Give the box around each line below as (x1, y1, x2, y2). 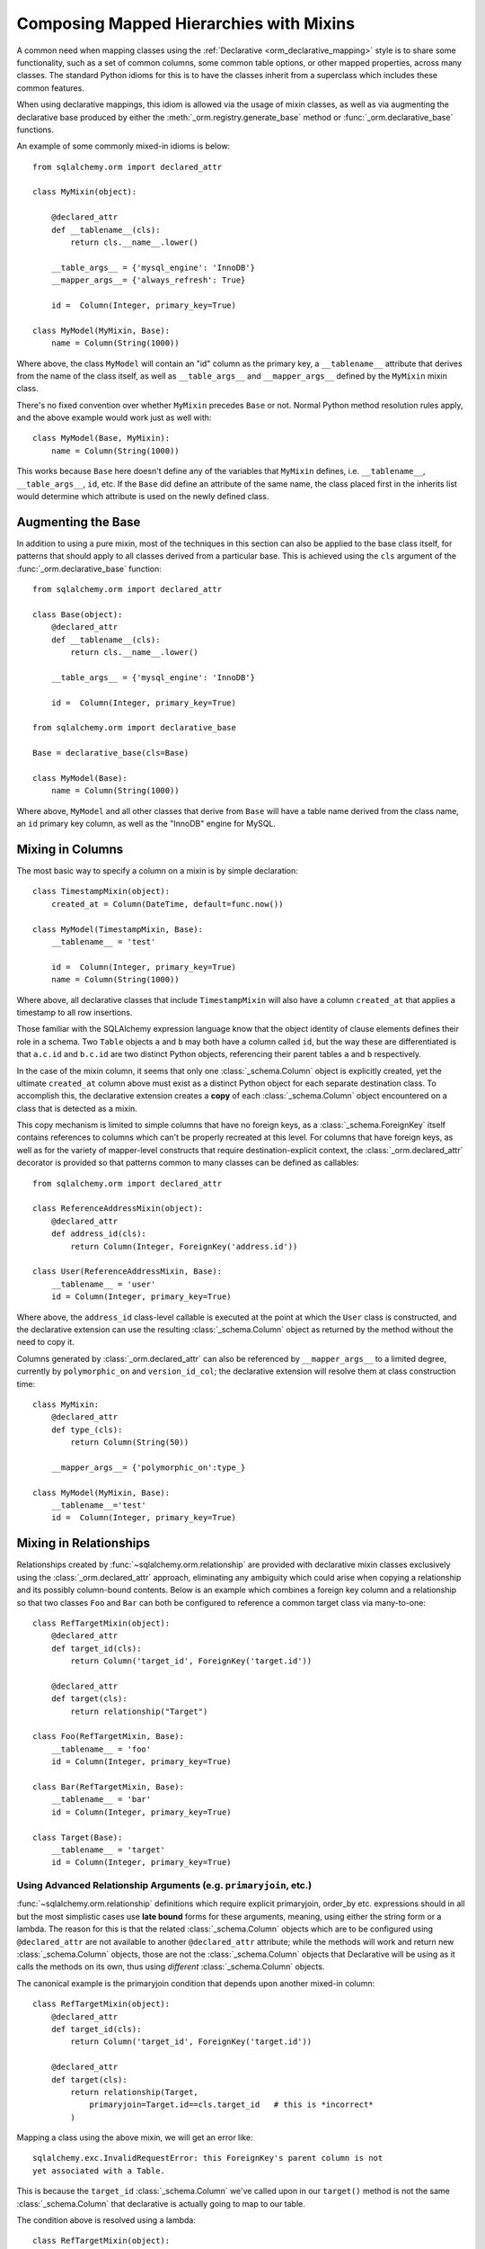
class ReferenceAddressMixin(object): (32, 1204, 204, 1214)
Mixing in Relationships (16, 1536, 150, 1551)
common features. (16, 82, 84, 94)
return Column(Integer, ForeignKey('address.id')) (70, 1241, 298, 1251)
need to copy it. (16, 1337, 75, 1348)
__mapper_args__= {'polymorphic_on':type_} (50, 1462, 246, 1473)
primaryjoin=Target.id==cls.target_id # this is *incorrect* (89, 2100, 374, 2110)
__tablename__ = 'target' (50, 1844, 166, 1855)
